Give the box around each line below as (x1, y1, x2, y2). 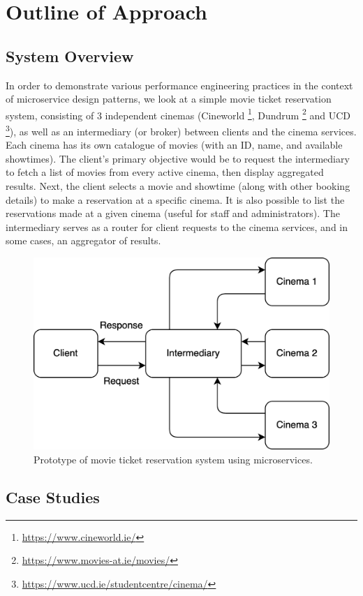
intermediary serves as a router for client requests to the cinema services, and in (6, 219, 348, 234)
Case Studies (6, 486, 100, 507)
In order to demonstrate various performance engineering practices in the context (6, 77, 353, 92)
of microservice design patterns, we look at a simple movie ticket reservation (6, 91, 332, 106)
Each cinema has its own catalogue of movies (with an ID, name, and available (6, 137, 343, 152)
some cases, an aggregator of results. (6, 233, 161, 248)
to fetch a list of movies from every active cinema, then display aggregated (6, 165, 324, 179)
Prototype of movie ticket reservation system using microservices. (34, 452, 313, 466)
